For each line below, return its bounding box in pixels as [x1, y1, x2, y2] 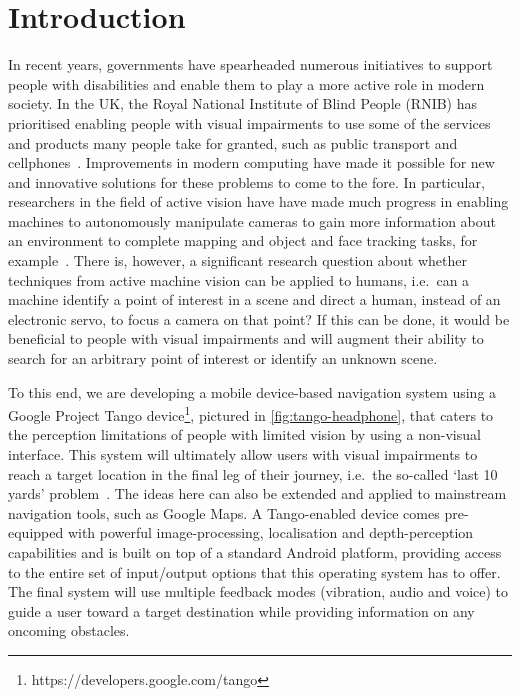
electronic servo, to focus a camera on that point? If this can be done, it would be [8, 308, 510, 329]
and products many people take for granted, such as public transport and [8, 132, 458, 153]
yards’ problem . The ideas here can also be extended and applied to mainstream [8, 483, 507, 504]
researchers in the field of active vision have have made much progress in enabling [8, 191, 509, 212]
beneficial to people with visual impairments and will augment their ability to [8, 328, 484, 349]
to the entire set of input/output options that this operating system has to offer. [8, 561, 501, 582]
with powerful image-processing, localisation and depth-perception [67, 522, 474, 543]
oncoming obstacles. [8, 620, 130, 641]
